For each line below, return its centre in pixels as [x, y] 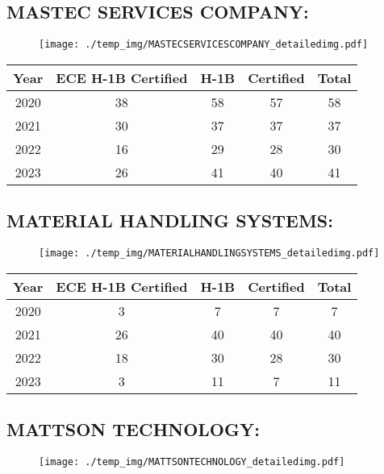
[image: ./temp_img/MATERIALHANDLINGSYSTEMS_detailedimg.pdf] [209, 254]
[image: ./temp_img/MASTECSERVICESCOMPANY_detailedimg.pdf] [204, 45]
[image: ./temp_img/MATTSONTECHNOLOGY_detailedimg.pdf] [192, 462]
